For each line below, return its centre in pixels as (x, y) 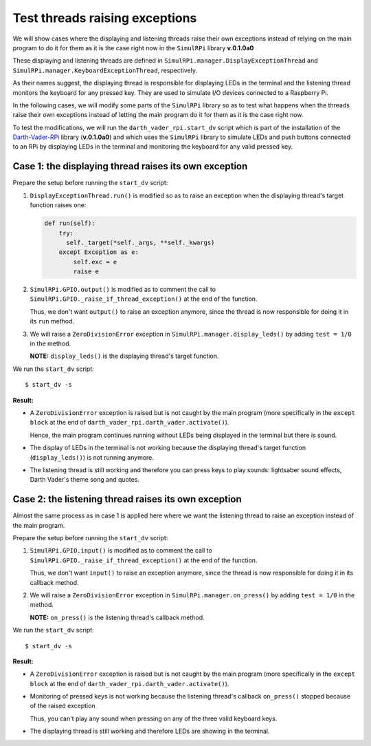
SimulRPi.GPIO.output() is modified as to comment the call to (123, 290)
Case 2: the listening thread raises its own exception (127, 499)
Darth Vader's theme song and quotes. (85, 480)
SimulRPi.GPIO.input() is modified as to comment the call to (121, 551)
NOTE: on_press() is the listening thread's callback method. (117, 617)
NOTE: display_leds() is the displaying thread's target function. (124, 356)
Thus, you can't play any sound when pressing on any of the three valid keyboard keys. (154, 718)
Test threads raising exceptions (105, 18)
